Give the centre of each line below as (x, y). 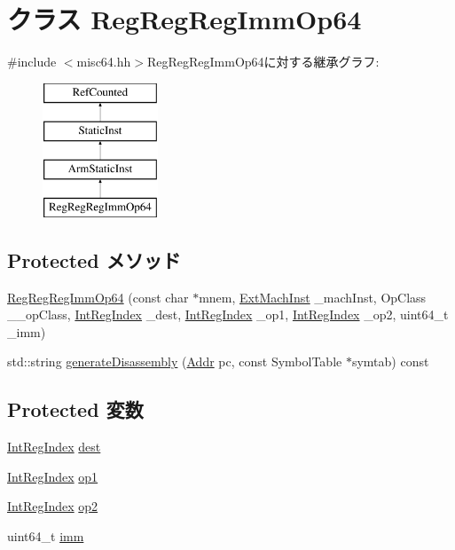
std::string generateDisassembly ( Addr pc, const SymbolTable (175, 361)
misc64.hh (104, 62)
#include (32, 62)
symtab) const (390, 361)
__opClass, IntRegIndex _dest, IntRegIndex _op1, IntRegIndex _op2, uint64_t (228, 314)
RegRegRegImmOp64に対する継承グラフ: (263, 62)
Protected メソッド (94, 259)
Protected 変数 (75, 409)
